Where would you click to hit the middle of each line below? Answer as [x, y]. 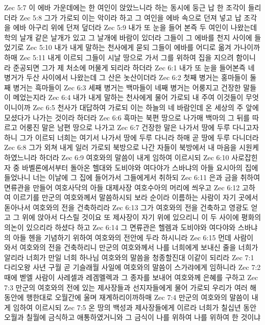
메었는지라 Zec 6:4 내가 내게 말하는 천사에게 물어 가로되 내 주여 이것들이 [128, 97]
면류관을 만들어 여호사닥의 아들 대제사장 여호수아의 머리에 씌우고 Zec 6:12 [122, 187]
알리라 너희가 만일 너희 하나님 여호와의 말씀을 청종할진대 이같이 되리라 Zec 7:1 [129, 257]
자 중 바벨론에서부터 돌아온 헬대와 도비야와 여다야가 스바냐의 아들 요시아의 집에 [131, 167]
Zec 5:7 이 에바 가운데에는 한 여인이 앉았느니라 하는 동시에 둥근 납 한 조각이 [125, 7]
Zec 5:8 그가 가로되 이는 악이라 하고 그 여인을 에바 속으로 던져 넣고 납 [130, 17]
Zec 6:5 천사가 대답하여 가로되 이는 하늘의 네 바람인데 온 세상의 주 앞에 [146, 107]
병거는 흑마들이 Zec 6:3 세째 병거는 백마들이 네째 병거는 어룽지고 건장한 [127, 87]
